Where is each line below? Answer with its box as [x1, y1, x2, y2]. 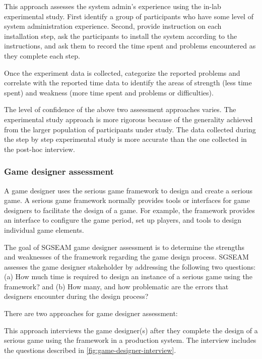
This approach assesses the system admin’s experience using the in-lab [4, 1, 221, 11]
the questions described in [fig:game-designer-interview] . [4, 344, 176, 355]
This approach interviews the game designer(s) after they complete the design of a [4, 325, 258, 335]
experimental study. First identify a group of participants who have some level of [4, 11, 253, 21]
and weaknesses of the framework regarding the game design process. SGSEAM [4, 251, 249, 262]
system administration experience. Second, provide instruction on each [4, 21, 222, 31]
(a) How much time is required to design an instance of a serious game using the [4, 271, 252, 282]
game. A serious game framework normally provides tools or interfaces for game [4, 195, 250, 206]
